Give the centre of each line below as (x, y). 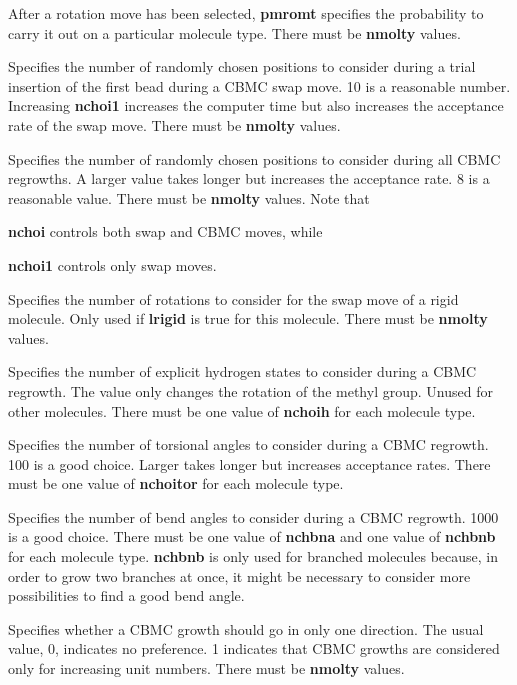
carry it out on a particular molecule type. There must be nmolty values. (234, 32)
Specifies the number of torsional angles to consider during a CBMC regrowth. (248, 444)
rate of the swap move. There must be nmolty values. (174, 124)
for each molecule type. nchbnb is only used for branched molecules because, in (253, 556)
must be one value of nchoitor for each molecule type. (176, 483)
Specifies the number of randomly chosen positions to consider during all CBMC (254, 158)
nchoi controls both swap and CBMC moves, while (165, 231)
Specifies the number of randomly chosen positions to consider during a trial (242, 66)
